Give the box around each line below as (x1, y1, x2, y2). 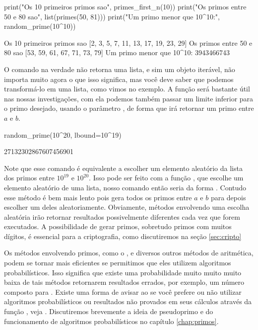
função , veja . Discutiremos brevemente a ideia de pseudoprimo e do (4, 306, 213, 317)
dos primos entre (4, 172, 55, 183)
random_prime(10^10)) (4, 21, 76, 31)
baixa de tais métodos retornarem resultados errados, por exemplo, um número (4, 277, 245, 287)
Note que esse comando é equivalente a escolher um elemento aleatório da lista (4, 163, 243, 173)
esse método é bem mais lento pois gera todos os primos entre (4, 192, 192, 202)
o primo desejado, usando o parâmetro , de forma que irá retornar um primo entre (4, 103, 254, 113)
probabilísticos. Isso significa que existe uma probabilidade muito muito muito (4, 267, 242, 277)
